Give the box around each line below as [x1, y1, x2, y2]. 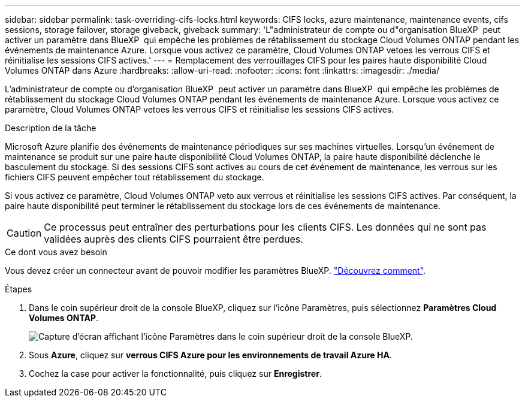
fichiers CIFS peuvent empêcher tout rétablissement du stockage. [5, 172, 264, 182]
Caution [7, 227, 42, 239]
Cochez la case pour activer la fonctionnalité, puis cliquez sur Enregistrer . [29, 368, 322, 379]
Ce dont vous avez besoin [5, 247, 107, 257]
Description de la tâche [5, 123, 96, 133]
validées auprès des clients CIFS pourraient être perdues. [44, 233, 303, 245]
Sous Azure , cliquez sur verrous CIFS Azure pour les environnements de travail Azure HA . [29, 350, 392, 360]
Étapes [5, 284, 32, 294]
